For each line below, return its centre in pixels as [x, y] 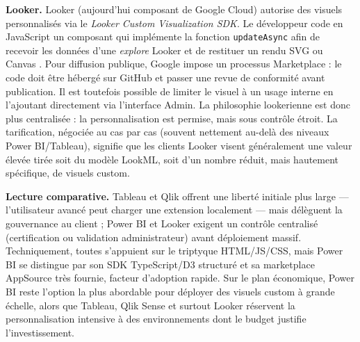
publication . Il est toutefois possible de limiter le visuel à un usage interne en [170, 91]
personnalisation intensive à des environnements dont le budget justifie [156, 319]
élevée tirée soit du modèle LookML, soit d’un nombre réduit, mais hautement [172, 159]
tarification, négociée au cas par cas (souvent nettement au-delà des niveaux [167, 132]
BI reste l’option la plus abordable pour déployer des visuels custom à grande [170, 291]
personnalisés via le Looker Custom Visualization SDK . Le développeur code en [174, 23]
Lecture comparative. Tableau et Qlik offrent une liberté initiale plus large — [177, 196]
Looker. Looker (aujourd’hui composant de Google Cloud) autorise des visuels [174, 9]
